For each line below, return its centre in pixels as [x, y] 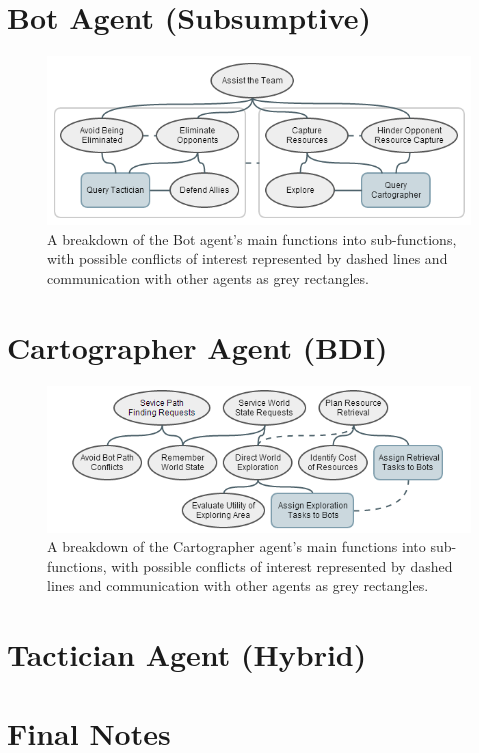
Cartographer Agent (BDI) [197, 346]
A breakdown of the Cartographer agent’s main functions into [236, 546]
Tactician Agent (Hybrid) [187, 654]
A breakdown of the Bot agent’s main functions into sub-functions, [252, 238]
